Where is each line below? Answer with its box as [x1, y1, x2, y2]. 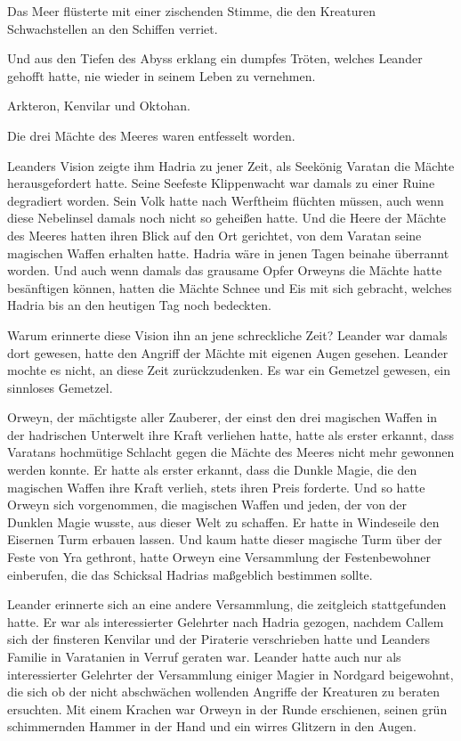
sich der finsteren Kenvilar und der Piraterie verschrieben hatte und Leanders [7, 630, 431, 648]
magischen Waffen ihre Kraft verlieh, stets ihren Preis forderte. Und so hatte [7, 477, 425, 496]
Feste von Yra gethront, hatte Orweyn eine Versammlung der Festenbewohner [7, 548, 432, 566]
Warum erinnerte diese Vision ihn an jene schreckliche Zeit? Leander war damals [7, 325, 448, 344]
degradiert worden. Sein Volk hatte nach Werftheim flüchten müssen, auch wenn [7, 191, 444, 209]
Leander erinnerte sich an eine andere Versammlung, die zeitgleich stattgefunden [7, 595, 447, 614]
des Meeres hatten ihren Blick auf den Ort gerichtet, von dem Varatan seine [7, 225, 422, 244]
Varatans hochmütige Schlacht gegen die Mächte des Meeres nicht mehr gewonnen [7, 443, 455, 461]
